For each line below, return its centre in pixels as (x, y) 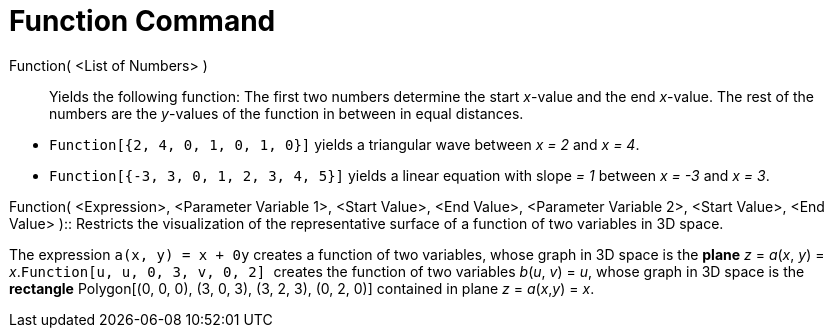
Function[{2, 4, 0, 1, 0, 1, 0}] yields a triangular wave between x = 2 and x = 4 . (344, 144)
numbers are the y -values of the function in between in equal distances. (286, 113)
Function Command (142, 21)
